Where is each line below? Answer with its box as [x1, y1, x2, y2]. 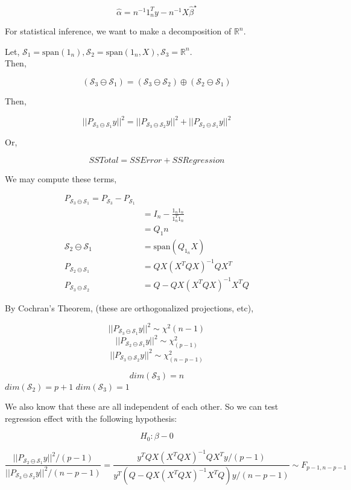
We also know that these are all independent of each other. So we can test [5, 400, 279, 413]
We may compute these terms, [5, 172, 117, 185]
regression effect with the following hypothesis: [5, 412, 177, 424]
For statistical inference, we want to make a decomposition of [5, 25, 232, 37]
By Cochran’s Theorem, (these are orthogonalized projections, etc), [5, 301, 254, 314]
